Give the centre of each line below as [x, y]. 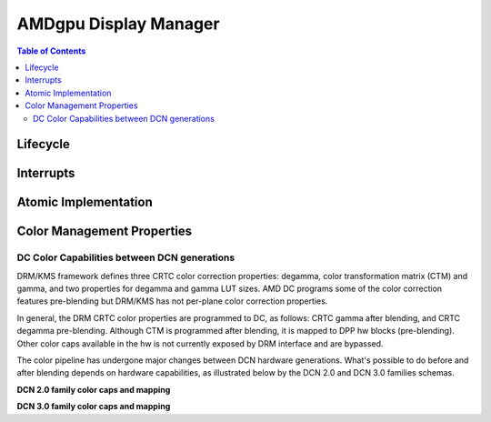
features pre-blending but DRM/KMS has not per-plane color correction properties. [172, 301]
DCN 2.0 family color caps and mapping [94, 389]
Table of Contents [51, 51]
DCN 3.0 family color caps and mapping [94, 407]
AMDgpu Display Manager [118, 24]
